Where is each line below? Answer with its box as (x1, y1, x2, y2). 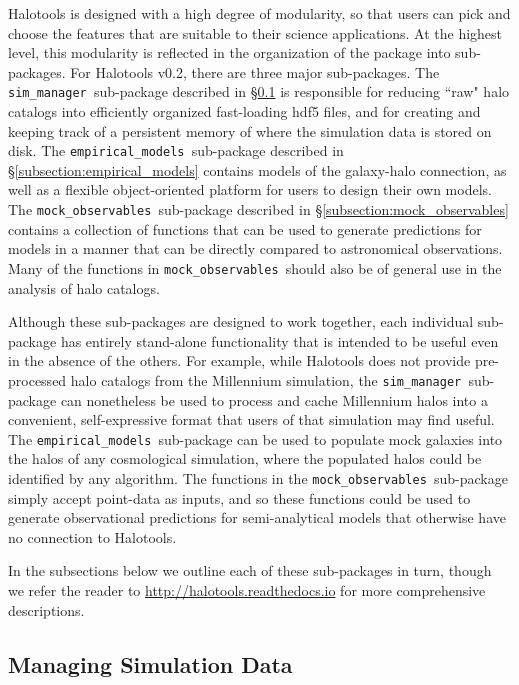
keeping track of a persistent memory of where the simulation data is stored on (8, 120, 492, 141)
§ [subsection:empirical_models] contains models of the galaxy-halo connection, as (8, 159, 507, 180)
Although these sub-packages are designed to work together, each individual (8, 311, 474, 332)
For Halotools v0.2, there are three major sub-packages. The (70, 61, 440, 82)
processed (8, 369, 67, 390)
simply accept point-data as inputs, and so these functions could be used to (8, 487, 471, 508)
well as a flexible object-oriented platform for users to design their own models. (8, 179, 492, 200)
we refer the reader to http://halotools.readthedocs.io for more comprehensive (8, 580, 486, 601)
